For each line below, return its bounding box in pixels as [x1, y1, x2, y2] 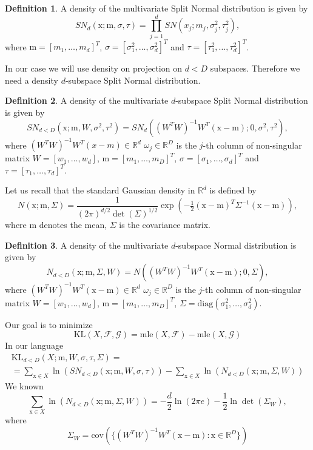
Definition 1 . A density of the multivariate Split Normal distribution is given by [5, 2, 308, 14]
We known [5, 380, 44, 392]
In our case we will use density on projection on [5, 62, 182, 75]
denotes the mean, [39, 218, 107, 231]
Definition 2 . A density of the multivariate [5, 94, 169, 107]
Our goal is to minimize [5, 318, 93, 331]
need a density [5, 73, 58, 86]
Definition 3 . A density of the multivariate [5, 238, 169, 251]
